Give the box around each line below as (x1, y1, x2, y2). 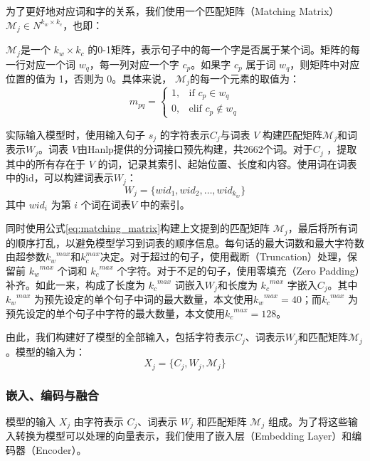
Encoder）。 (35, 442, 87, 457)
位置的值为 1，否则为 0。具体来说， (6, 70, 172, 85)
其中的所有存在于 (6, 156, 85, 171)
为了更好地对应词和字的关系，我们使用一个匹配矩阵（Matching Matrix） (6, 4, 339, 18)
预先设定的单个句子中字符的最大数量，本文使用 (6, 305, 225, 320)
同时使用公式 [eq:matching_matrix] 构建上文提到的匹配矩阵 (6, 221, 270, 235)
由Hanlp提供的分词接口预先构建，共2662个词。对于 (77, 142, 313, 157)
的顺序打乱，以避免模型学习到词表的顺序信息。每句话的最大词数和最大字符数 (6, 235, 364, 250)
